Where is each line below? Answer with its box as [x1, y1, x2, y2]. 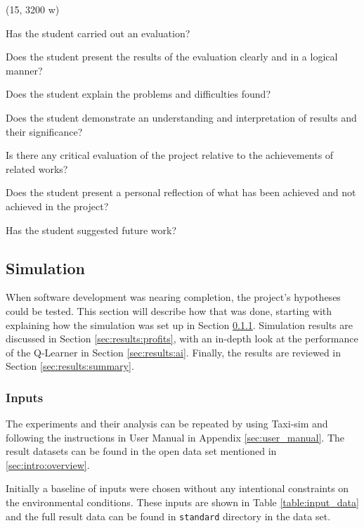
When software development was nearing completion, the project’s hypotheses [6, 290, 341, 304]
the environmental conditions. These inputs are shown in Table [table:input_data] [6, 495, 359, 510]
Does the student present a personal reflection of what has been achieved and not [6, 185, 356, 200]
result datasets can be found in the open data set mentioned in [6, 444, 277, 458]
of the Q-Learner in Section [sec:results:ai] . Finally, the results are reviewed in [6, 345, 342, 359]
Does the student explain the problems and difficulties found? [6, 86, 271, 101]
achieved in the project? [6, 198, 109, 213]
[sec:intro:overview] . [6, 457, 90, 472]
